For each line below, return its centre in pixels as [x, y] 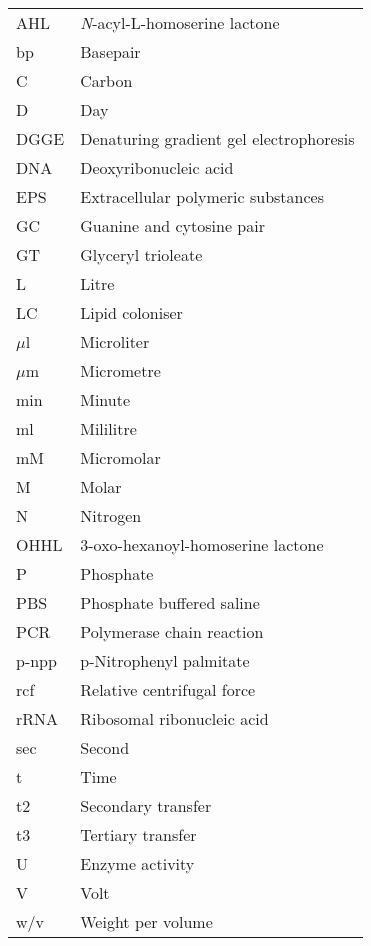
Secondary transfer [146, 805]
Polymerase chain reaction [172, 631]
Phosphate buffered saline [170, 602]
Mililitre [108, 428]
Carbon [106, 80]
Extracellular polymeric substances [202, 196]
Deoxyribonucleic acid [157, 167]
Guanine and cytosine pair [172, 225]
